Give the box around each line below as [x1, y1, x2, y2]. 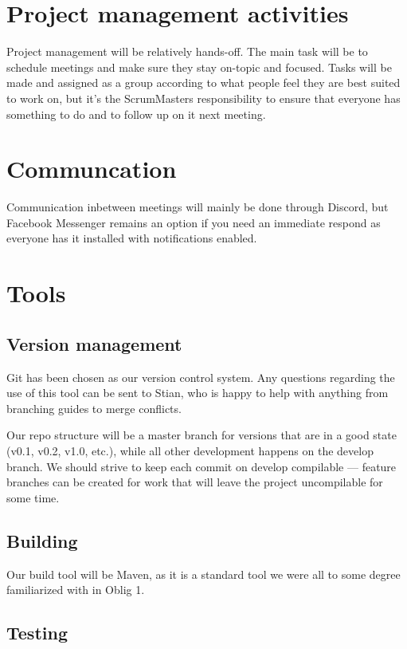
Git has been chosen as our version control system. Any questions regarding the [6, 368, 395, 385]
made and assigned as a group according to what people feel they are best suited [6, 74, 401, 91]
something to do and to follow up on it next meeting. [6, 105, 266, 122]
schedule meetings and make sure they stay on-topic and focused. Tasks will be [6, 58, 392, 75]
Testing [6, 620, 68, 645]
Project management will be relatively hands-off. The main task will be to [6, 43, 368, 60]
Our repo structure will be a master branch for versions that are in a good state [6, 427, 397, 443]
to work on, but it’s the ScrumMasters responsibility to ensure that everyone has [6, 89, 401, 106]
